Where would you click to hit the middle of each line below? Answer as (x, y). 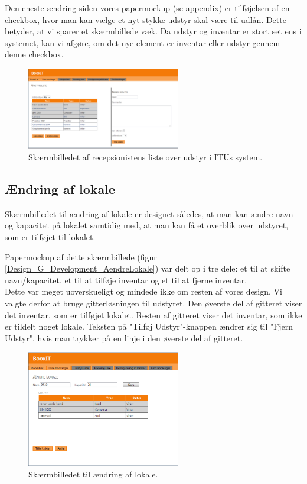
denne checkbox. (34, 54)
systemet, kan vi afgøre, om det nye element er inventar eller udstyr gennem (143, 42)
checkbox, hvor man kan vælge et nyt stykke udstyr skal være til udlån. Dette (146, 19)
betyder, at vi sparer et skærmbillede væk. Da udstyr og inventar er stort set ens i (153, 31)
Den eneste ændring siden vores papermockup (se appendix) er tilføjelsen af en (147, 8)
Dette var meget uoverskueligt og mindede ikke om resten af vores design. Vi (143, 291)
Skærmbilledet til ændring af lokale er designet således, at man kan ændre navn (149, 213)
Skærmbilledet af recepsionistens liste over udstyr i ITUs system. (146, 157)
